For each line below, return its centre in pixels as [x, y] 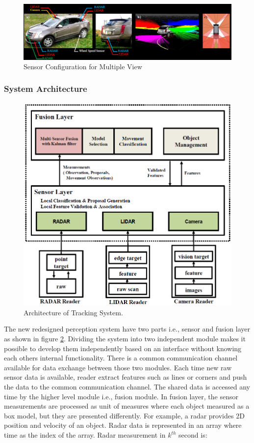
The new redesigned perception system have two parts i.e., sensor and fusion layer [127, 329]
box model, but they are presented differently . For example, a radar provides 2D [124, 415]
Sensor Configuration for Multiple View [83, 67]
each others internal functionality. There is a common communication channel [121, 358]
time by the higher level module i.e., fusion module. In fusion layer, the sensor [121, 396]
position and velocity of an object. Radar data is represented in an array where [123, 425]
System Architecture [46, 88]
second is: [193, 435]
